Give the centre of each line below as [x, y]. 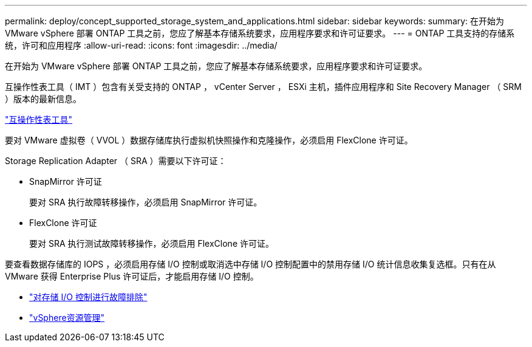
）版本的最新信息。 [43, 99]
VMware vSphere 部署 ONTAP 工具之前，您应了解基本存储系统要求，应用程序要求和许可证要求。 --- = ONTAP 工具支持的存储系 [260, 33]
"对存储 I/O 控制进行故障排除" [88, 297]
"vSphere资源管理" [67, 318]
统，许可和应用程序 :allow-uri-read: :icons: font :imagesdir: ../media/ [141, 45]
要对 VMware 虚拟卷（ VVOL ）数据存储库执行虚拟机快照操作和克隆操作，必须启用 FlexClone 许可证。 [209, 140]
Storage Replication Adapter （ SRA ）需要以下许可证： [116, 161]
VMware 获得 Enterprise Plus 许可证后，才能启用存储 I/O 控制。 [132, 276]
